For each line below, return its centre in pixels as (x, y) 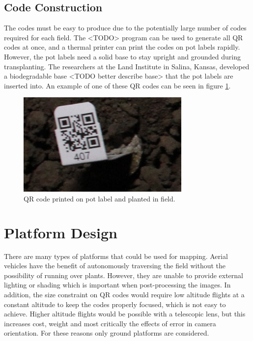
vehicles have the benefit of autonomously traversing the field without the (115, 266)
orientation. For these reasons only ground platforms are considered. (107, 333)
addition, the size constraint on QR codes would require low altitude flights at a (124, 295)
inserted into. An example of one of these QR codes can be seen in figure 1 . (117, 85)
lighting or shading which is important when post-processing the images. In (117, 285)
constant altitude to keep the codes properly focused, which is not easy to (115, 304)
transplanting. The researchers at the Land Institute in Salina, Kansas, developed (127, 66)
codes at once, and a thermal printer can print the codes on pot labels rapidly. (122, 47)
